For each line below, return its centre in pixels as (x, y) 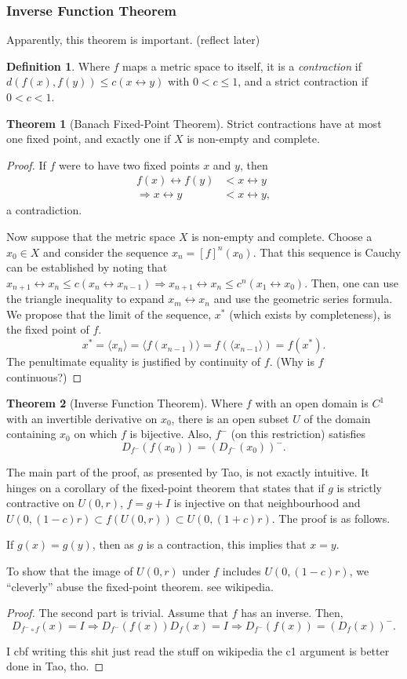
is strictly (359, 487)
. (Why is (292, 361)
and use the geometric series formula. (303, 299)
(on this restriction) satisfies (298, 434)
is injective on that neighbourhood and (267, 503)
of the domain (337, 418)
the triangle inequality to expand (85, 299)
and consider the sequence (106, 252)
